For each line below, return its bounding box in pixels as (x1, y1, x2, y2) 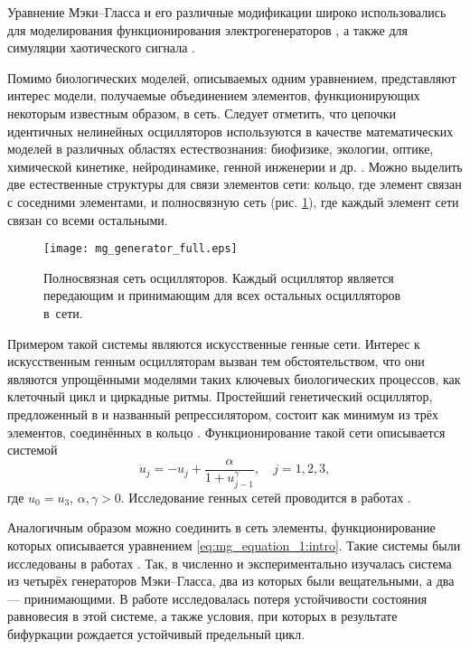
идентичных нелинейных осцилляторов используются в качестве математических (7, 121, 454, 140)
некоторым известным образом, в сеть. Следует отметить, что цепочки (7, 103, 396, 122)
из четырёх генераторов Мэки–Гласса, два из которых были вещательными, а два (7, 571, 455, 590)
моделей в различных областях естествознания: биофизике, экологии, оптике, (7, 139, 434, 158)
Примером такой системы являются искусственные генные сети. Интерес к (7, 334, 420, 353)
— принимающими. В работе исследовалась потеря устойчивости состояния (7, 588, 428, 607)
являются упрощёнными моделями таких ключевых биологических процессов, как (7, 369, 461, 388)
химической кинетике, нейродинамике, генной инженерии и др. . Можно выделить (7, 156, 463, 175)
